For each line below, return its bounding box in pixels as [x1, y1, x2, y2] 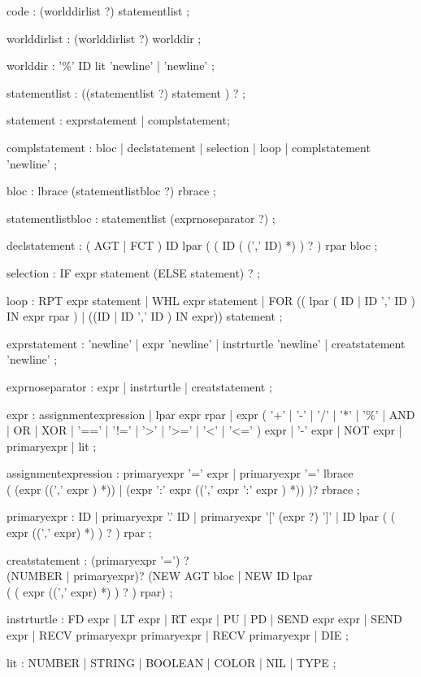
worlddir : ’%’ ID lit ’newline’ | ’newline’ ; [7, 57, 215, 74]
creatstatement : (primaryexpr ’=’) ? [7, 551, 189, 568]
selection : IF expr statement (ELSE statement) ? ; [7, 264, 261, 281]
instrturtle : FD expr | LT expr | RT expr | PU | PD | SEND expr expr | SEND [7, 610, 402, 627]
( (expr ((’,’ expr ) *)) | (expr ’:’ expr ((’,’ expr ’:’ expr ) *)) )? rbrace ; [7, 480, 360, 497]
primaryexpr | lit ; [7, 437, 97, 454]
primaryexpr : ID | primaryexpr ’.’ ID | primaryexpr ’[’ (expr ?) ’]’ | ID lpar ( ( [7, 508, 396, 525]
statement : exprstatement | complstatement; [7, 111, 230, 129]
